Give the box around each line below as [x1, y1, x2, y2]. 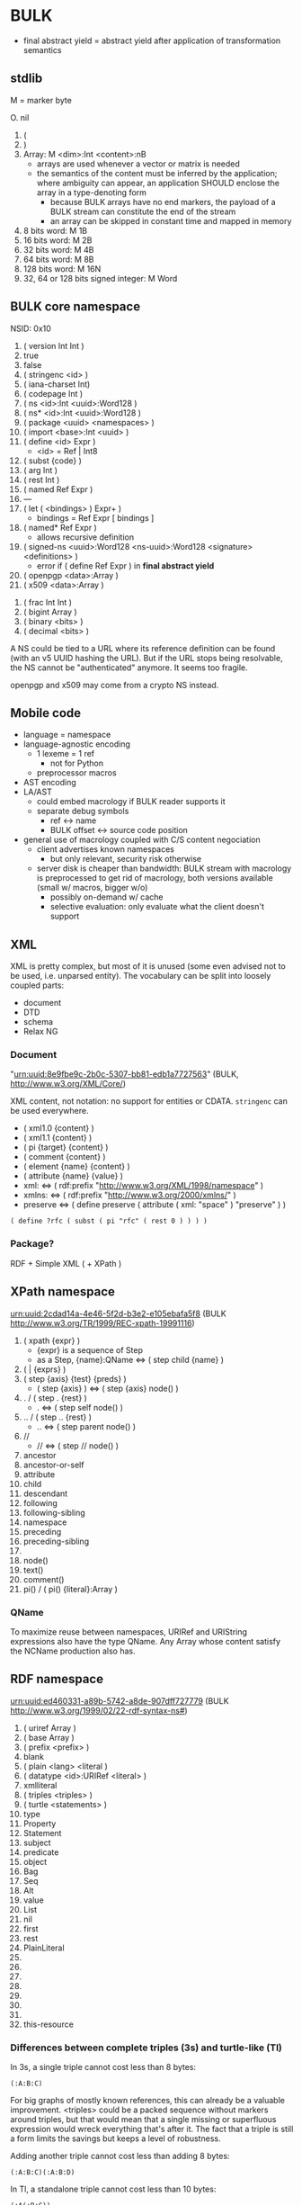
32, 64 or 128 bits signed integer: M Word [22, 273, 178, 283]
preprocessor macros [36, 767, 117, 778]
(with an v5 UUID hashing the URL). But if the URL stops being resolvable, [10, 652, 283, 663]
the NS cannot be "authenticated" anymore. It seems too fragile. [10, 662, 248, 673]
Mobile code [10, 705, 82, 721]
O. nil [10, 112, 30, 122]
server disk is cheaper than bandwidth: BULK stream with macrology [36, 863, 292, 874]
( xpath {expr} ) [22, 1335, 81, 1346]
